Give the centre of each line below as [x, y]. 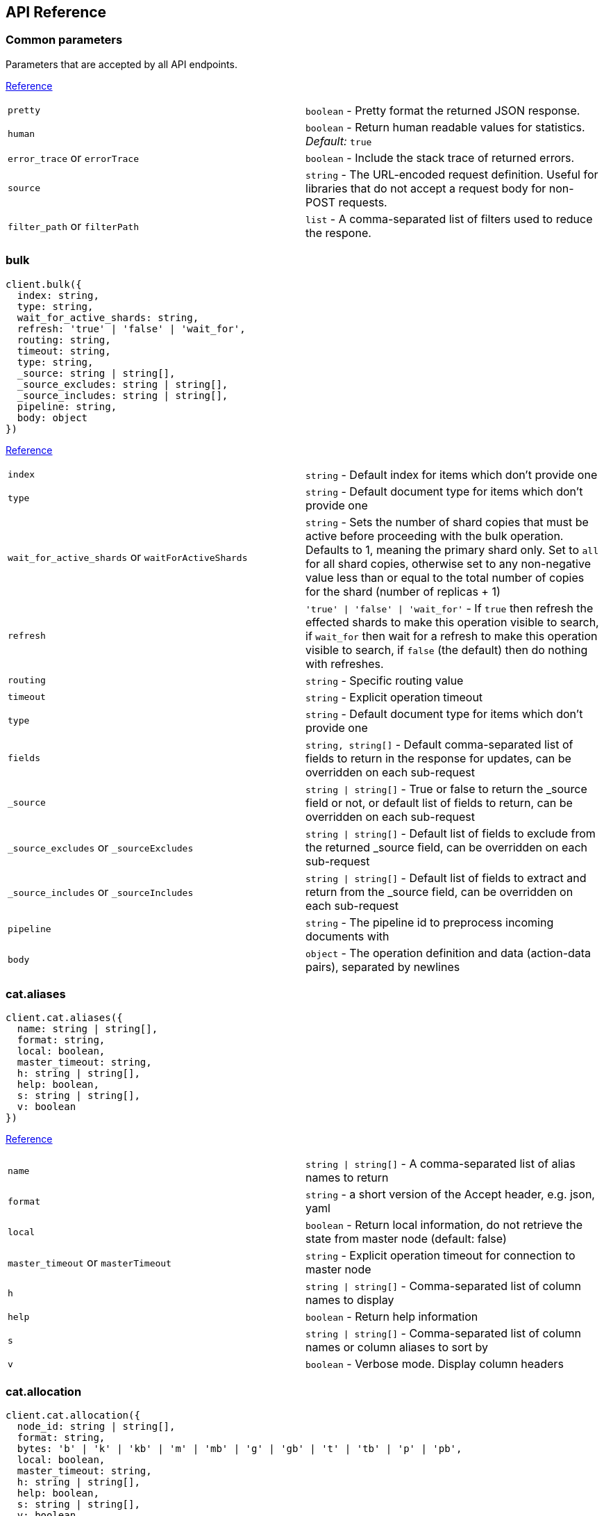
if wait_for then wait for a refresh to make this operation [452, 636]
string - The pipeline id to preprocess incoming [430, 922]
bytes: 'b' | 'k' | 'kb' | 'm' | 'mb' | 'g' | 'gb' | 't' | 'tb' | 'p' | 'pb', [240, 1449]
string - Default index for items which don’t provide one [452, 474]
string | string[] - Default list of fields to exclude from [451, 833]
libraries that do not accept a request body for [426, 188]
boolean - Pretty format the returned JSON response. [443, 110]
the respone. [338, 233]
